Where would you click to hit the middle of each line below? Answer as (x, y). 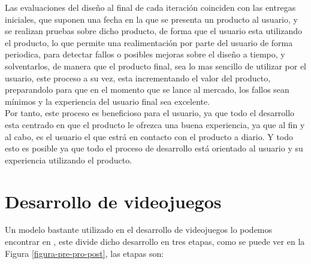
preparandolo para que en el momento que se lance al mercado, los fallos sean (147, 89)
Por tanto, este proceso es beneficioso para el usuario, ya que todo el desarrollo (150, 113)
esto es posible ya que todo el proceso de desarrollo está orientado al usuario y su (154, 148)
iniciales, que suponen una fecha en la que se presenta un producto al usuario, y (151, 19)
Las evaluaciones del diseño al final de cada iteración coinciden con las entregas (150, 7)
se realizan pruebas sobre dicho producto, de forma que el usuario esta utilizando (154, 31)
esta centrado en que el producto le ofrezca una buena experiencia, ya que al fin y (155, 124)
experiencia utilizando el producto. (69, 160)
